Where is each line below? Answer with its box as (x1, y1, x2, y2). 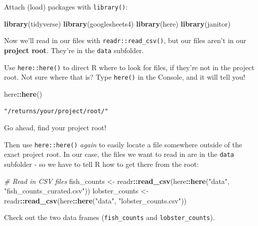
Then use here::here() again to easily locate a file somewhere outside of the (4, 139, 242, 149)
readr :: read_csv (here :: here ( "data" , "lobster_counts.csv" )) (4, 195, 187, 205)
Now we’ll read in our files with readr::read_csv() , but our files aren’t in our (4, 35, 246, 46)
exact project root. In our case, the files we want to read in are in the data (4, 149, 234, 159)
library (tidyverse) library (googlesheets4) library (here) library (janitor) (4, 18, 231, 29)
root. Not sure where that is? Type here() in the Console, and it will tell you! (4, 72, 245, 82)
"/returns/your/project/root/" (4, 108, 108, 115)
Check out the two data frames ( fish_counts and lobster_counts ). (4, 212, 215, 222)
